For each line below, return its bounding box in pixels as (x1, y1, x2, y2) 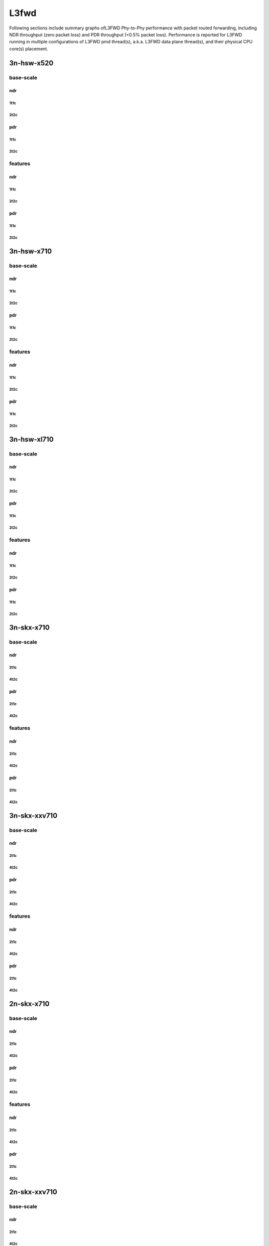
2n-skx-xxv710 (9, 1188, 57, 1196)
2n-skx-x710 (9, 999, 50, 1008)
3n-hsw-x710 (9, 247, 52, 255)
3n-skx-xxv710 (9, 811, 57, 820)
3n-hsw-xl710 (9, 435, 54, 444)
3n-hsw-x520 (9, 59, 54, 67)
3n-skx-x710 (9, 623, 50, 631)
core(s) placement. (9, 45, 48, 52)
